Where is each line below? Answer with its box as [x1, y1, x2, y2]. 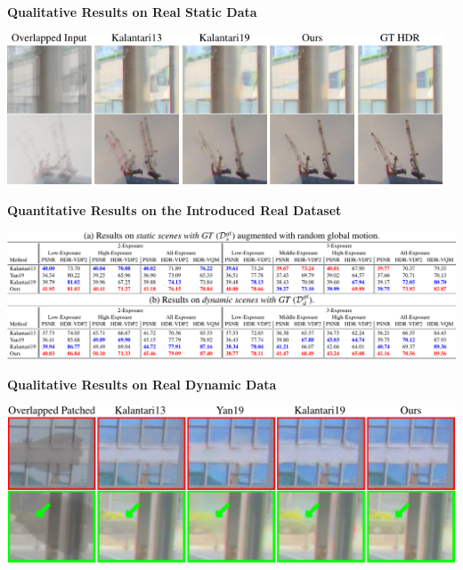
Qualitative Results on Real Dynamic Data [7, 375, 277, 394]
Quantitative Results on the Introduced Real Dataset [7, 200, 342, 219]
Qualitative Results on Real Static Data [7, 3, 257, 20]
